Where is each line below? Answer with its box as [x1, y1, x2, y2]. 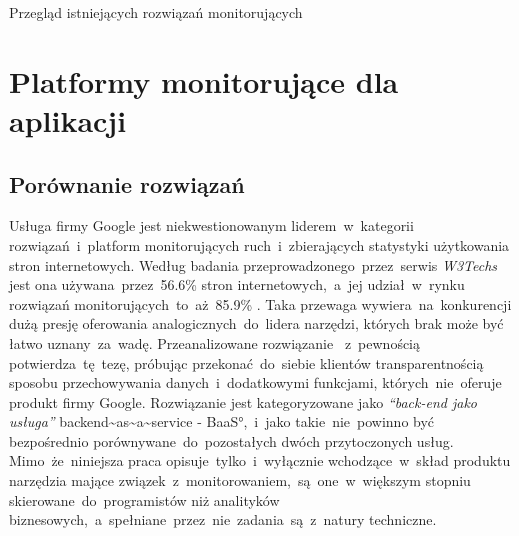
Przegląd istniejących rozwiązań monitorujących [9, 2, 303, 22]
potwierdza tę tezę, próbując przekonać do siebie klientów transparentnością [9, 352, 484, 373]
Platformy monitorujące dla [9, 60, 399, 101]
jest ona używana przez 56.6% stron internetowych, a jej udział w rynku [9, 274, 465, 295]
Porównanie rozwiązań [9, 168, 245, 199]
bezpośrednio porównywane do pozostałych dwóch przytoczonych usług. [9, 430, 454, 451]
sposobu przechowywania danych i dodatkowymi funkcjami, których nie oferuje [9, 372, 502, 393]
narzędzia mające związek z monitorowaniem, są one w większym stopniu [9, 470, 471, 491]
